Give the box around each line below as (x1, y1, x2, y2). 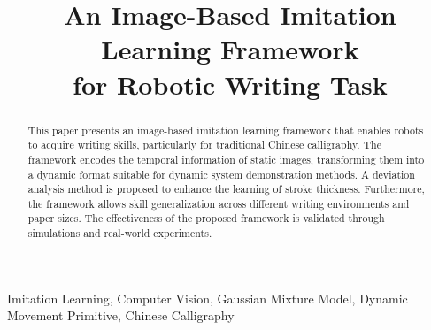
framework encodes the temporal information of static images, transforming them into (27, 151, 425, 166)
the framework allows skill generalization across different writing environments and (27, 196, 410, 211)
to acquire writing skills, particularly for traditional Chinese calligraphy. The (27, 137, 381, 152)
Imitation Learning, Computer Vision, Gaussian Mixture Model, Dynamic (7, 288, 408, 307)
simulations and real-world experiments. (27, 226, 212, 241)
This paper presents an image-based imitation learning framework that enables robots (27, 122, 424, 137)
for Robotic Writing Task (73, 65, 388, 102)
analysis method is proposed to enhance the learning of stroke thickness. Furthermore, (27, 181, 425, 196)
